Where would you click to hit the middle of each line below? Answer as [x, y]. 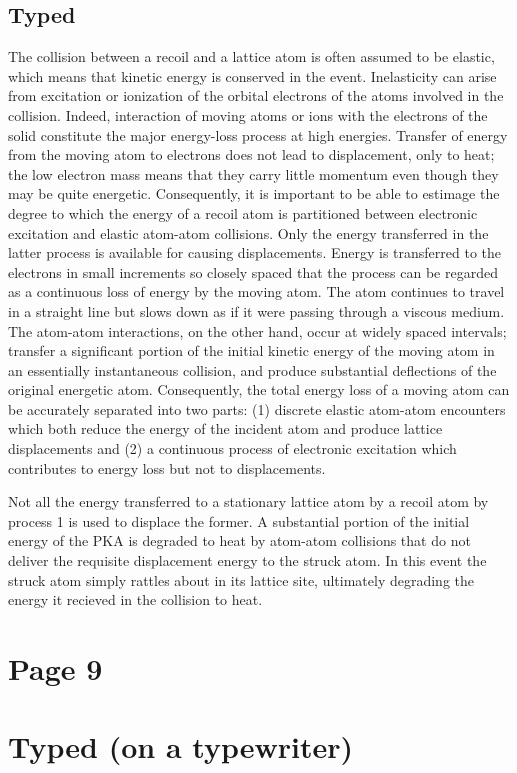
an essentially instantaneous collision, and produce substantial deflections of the [252, 369]
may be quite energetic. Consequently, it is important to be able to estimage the [254, 193]
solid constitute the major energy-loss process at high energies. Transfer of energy [258, 134]
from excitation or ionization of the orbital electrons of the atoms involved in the [256, 95]
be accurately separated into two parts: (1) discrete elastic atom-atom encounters [257, 408]
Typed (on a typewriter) [180, 746]
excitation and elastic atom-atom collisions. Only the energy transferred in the [248, 232]
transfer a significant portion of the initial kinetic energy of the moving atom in [251, 350]
